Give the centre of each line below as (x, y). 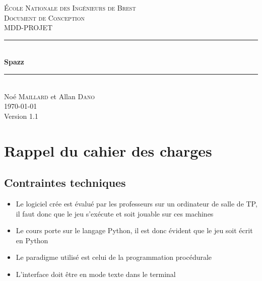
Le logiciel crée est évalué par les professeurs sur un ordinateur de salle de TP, (137, 203)
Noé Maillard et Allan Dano (49, 96)
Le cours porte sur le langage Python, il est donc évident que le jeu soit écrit (134, 230)
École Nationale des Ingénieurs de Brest (70, 8)
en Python (32, 240)
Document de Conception (45, 17)
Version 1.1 (21, 116)
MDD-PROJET (28, 27)
